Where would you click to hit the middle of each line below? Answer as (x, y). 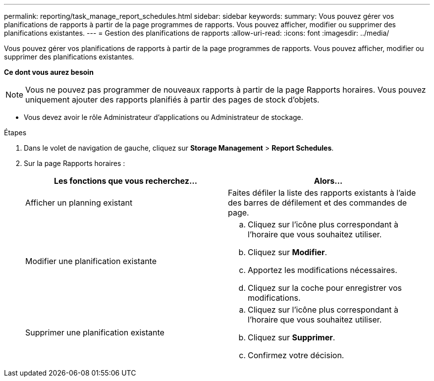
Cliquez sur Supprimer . (292, 337)
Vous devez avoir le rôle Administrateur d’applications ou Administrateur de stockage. (163, 117)
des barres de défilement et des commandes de (318, 203)
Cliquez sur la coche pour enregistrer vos (325, 288)
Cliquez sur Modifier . (288, 252)
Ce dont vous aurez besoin (49, 72)
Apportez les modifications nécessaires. (323, 270)
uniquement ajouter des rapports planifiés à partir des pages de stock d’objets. (172, 100)
